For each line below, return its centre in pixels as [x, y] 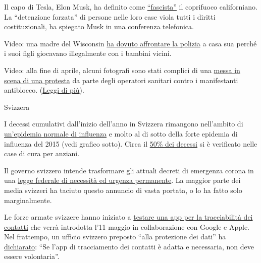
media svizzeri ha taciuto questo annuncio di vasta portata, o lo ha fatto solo [123, 190]
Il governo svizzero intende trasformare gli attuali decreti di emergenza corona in [129, 170]
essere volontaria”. [32, 256]
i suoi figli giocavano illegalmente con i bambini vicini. [88, 53]
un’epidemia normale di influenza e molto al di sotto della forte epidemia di [121, 133]
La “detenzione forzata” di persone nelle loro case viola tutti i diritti [110, 16]
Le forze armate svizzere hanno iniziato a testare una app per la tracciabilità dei [128, 217]
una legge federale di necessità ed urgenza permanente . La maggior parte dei [122, 180]
